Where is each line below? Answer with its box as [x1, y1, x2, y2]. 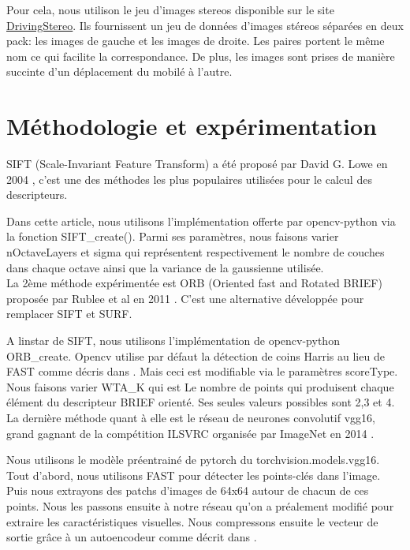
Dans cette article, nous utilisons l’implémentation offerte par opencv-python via [6, 212, 396, 229]
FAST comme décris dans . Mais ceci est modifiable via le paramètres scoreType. [6, 363, 398, 380]
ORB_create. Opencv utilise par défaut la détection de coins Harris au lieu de [6, 347, 385, 364]
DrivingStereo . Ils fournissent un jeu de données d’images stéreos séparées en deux [6, 17, 404, 33]
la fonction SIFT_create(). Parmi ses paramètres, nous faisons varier [6, 228, 339, 245]
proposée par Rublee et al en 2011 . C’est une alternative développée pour [6, 290, 364, 306]
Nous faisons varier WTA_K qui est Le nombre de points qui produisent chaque [6, 378, 394, 395]
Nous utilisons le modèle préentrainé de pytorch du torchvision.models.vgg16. [6, 451, 380, 468]
